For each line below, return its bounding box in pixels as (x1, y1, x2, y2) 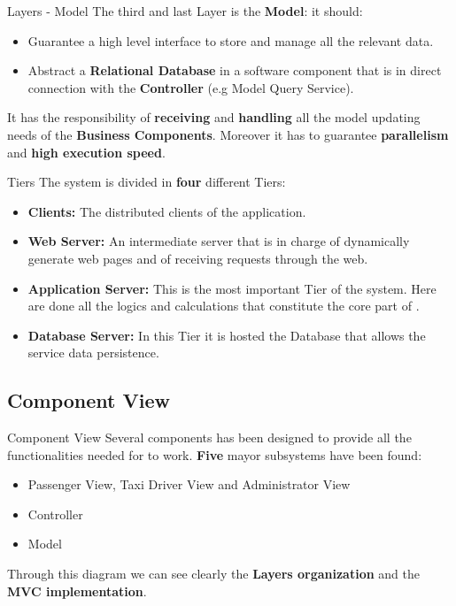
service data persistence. (27, 343, 159, 362)
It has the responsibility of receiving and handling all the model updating (7, 108, 421, 127)
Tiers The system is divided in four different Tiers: (7, 173, 286, 191)
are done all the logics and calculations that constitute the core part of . (27, 296, 420, 315)
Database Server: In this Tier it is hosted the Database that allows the (27, 326, 426, 344)
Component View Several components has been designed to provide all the (7, 428, 412, 447)
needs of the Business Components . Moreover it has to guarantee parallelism (7, 125, 449, 143)
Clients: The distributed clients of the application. (27, 202, 306, 220)
